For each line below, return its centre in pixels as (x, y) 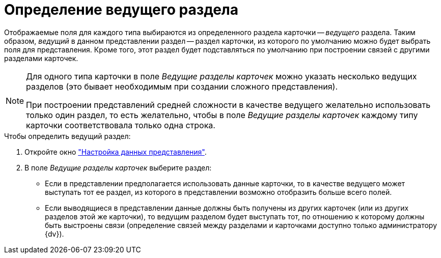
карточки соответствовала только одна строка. (121, 125)
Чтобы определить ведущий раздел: (67, 136)
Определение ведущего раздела (121, 10)
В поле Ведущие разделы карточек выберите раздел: (118, 167)
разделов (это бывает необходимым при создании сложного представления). (182, 86)
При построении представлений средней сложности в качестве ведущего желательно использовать (228, 105)
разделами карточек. (41, 58)
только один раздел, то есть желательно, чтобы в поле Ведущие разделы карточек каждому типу (222, 115)
